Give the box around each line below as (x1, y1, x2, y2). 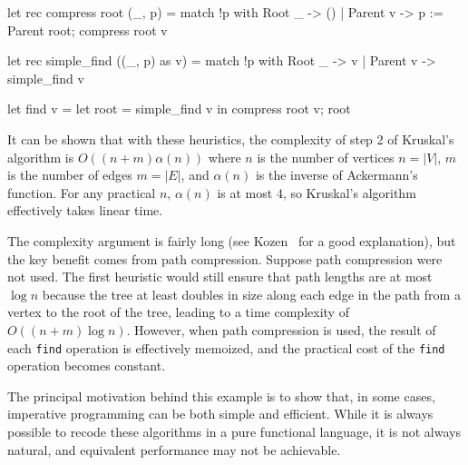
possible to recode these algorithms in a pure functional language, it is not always (7, 421, 461, 440)
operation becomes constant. (7, 356, 166, 375)
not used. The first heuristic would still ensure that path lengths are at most (7, 267, 433, 286)
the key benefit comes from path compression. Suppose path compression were (7, 249, 443, 268)
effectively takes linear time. (7, 201, 163, 220)
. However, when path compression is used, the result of (126, 320, 436, 339)
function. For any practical (7, 183, 156, 202)
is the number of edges (7, 165, 132, 184)
